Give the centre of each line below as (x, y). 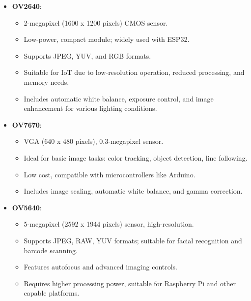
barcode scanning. (51, 250)
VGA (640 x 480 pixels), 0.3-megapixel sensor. (94, 141)
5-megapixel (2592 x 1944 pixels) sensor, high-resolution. (109, 224)
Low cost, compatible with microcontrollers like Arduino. (110, 174)
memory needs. (46, 82)
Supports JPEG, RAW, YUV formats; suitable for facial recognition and (133, 240)
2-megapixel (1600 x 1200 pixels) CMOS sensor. (96, 22)
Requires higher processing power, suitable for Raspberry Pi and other (130, 283)
